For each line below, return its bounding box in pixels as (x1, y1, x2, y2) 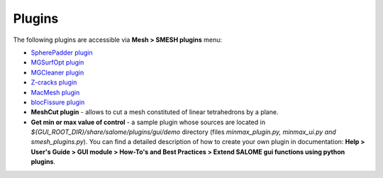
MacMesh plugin (30, 88, 80, 96)
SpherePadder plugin (30, 48, 94, 57)
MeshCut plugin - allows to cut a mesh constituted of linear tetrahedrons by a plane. (30, 108, 279, 116)
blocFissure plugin (30, 98, 85, 106)
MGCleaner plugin (30, 68, 84, 77)
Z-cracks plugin (30, 78, 77, 87)
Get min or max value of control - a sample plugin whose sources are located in (30, 118, 266, 126)
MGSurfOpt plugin (30, 58, 84, 67)
